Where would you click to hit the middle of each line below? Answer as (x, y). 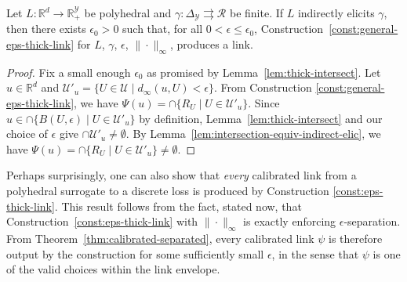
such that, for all (163, 29)
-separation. (372, 221)
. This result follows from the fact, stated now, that (178, 206)
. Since (264, 103)
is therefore (355, 238)
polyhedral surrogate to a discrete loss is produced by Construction (168, 190)
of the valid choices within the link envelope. (113, 269)
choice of (27, 134)
